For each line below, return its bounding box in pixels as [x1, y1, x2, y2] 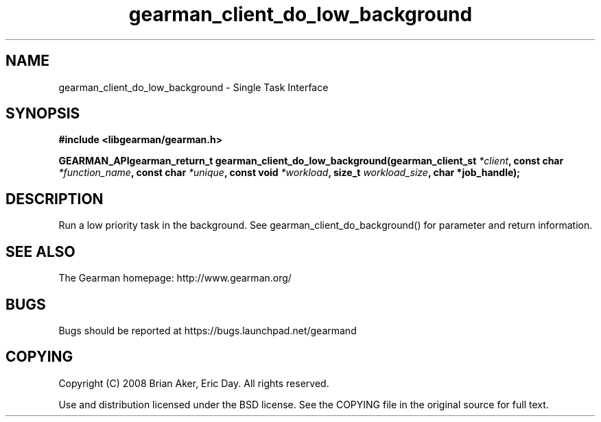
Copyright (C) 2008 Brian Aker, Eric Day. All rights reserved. [58, 377, 329, 389]
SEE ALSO [5, 243, 75, 260]
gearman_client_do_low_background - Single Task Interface [58, 81, 329, 93]
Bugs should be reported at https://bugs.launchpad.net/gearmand [58, 324, 357, 336]
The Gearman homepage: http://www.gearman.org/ [58, 272, 292, 284]
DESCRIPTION [5, 190, 104, 208]
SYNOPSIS [5, 105, 80, 123]
